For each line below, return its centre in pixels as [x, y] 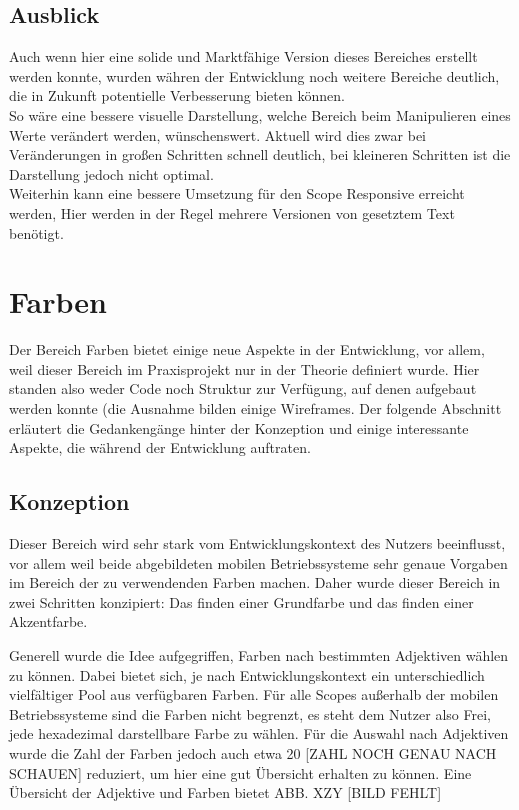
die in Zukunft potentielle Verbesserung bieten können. [177, 95]
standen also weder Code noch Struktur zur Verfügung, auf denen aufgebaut [243, 388]
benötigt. [36, 232]
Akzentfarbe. [48, 621]
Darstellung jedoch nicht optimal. [111, 173]
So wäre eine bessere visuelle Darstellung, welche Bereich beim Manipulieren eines [260, 114]
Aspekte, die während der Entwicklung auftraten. [160, 447]
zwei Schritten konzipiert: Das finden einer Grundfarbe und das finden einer [241, 601]
